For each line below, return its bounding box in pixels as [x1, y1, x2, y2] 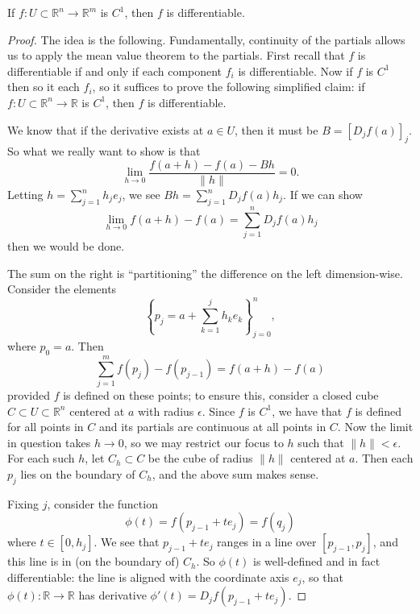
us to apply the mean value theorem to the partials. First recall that [7, 47, 345, 64]
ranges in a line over [217, 533, 317, 550]
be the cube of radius [148, 450, 253, 467]
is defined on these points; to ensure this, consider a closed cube [63, 387, 379, 404]
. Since [202, 402, 235, 419]
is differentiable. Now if [238, 62, 353, 79]
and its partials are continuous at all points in [98, 418, 326, 435]
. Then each [355, 450, 414, 467]
